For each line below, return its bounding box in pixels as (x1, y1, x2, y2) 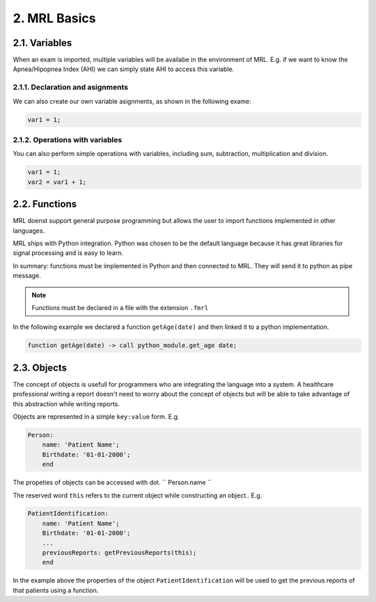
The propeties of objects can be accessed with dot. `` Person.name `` (13, 478, 212, 487)
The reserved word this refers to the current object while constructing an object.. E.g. (13, 491, 263, 500)
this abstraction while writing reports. (13, 399, 120, 408)
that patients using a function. (13, 586, 99, 594)
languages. (13, 226, 45, 235)
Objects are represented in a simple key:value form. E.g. (13, 412, 180, 421)
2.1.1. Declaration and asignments (13, 82, 129, 92)
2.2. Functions (13, 199, 77, 210)
